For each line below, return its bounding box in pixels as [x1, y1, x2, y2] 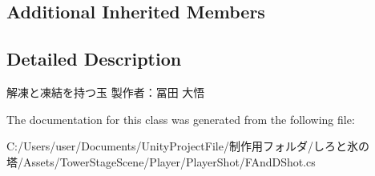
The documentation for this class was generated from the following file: [6, 110, 355, 127]
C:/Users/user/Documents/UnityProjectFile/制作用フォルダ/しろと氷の [6, 138, 369, 154]
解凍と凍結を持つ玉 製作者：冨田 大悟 [6, 83, 205, 100]
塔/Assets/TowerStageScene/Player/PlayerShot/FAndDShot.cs [6, 153, 316, 170]
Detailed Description [6, 46, 182, 71]
